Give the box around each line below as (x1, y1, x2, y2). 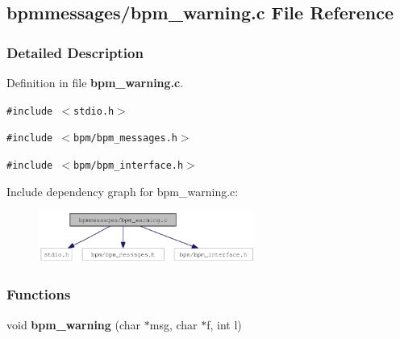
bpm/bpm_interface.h (73, 159, 184, 171)
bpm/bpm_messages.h (73, 132, 177, 144)
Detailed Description (6, 42, 144, 62)
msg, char (149, 316, 198, 333)
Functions (6, 284, 71, 304)
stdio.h (73, 105, 115, 117)
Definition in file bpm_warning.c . (6, 74, 184, 90)
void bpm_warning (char (6, 316, 141, 333)
